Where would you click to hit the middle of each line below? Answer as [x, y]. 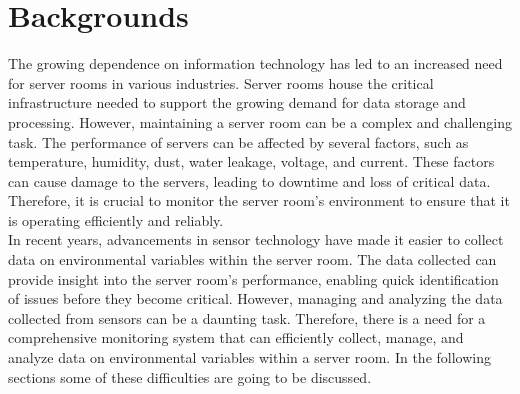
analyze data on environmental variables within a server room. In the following [249, 357]
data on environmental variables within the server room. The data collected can [252, 259]
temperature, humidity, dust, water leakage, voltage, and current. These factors [251, 161]
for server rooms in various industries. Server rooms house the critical [221, 82]
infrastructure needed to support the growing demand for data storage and [237, 102]
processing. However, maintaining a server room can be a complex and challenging [260, 121]
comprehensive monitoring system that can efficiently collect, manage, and [236, 337]
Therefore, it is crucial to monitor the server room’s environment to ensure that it [259, 200]
